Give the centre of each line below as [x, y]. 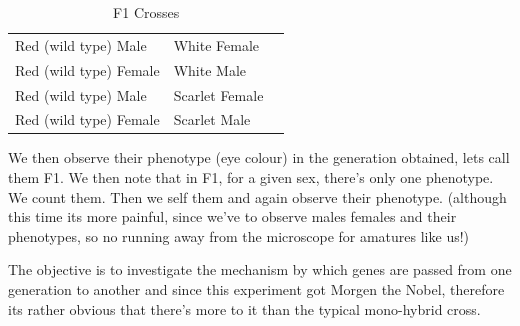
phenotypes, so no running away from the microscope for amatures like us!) [239, 235]
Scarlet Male [212, 119]
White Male [210, 69]
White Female [216, 44]
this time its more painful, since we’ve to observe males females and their [232, 216]
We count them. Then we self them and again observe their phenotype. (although [257, 196]
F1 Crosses [146, 12]
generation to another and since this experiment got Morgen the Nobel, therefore [256, 289]
